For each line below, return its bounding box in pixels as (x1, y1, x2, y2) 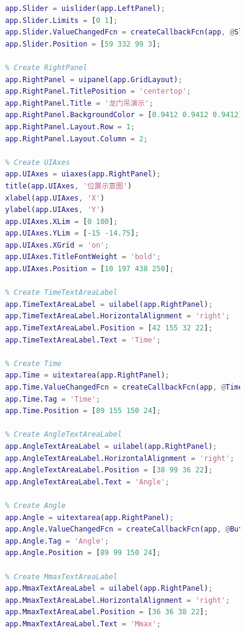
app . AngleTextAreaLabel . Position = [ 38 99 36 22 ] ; (5, 466, 213, 475)
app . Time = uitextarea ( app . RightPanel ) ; (5, 371, 170, 380)
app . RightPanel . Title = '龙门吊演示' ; (5, 98, 154, 108)
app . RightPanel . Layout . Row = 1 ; (5, 122, 135, 131)
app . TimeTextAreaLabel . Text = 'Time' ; (5, 335, 161, 344)
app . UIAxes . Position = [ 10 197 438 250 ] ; (5, 265, 174, 274)
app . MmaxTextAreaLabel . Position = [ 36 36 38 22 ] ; (5, 608, 209, 617)
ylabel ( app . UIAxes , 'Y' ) (5, 205, 105, 214)
